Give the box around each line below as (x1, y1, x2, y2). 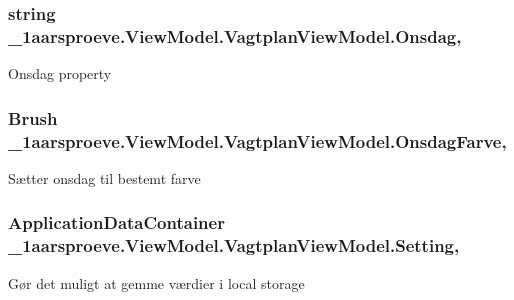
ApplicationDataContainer (8, 210, 225, 235)
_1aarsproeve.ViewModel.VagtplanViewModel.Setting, (8, 233, 460, 258)
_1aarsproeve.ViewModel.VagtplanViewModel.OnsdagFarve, (8, 128, 507, 153)
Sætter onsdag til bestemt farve (8, 167, 201, 188)
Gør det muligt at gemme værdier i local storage (8, 272, 305, 293)
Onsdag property (8, 63, 112, 84)
